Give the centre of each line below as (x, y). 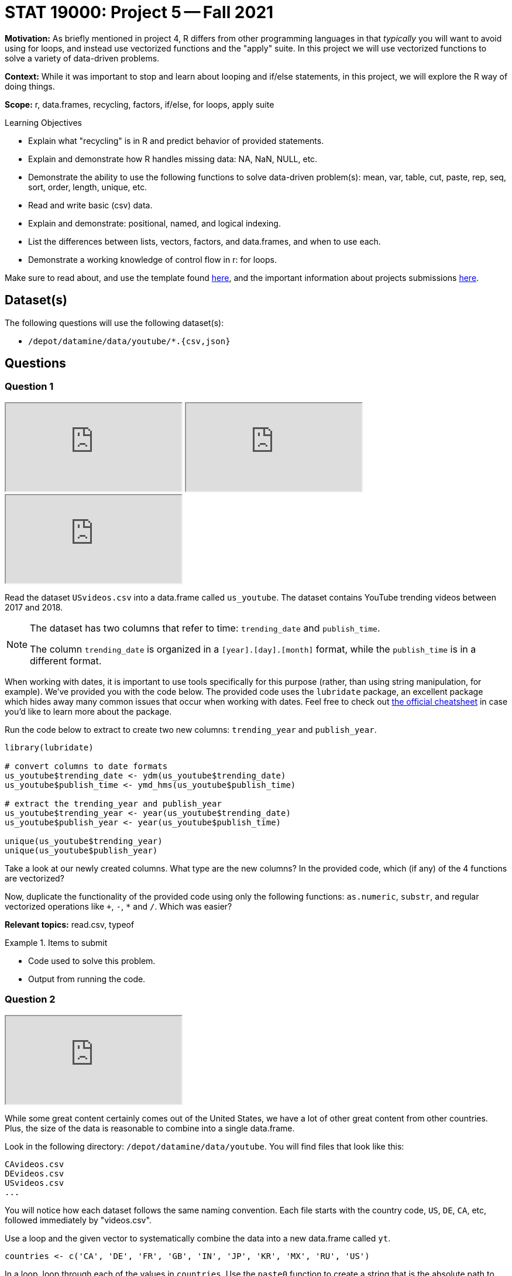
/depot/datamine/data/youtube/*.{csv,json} (129, 341)
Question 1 (29, 387)
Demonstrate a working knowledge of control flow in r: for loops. (152, 259)
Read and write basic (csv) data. (90, 205)
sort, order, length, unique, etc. (88, 187)
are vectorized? (35, 878)
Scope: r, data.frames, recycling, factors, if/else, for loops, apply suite (140, 104)
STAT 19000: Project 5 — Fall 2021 (139, 12)
